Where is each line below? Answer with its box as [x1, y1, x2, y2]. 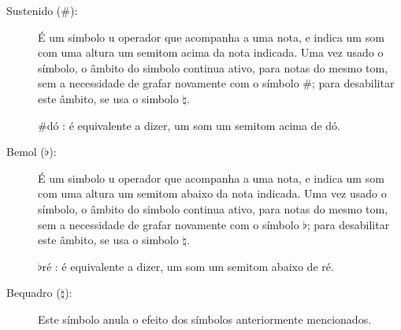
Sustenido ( [6, 2, 61, 18]
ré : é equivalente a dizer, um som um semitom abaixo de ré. [42, 258, 334, 274]
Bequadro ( [6, 284, 61, 301]
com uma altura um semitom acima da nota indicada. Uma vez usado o [38, 44, 384, 61]
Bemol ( [6, 143, 45, 160]
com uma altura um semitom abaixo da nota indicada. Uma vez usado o [38, 185, 387, 202]
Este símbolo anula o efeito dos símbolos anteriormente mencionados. [38, 310, 372, 327]
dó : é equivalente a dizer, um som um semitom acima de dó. [46, 117, 340, 133]
